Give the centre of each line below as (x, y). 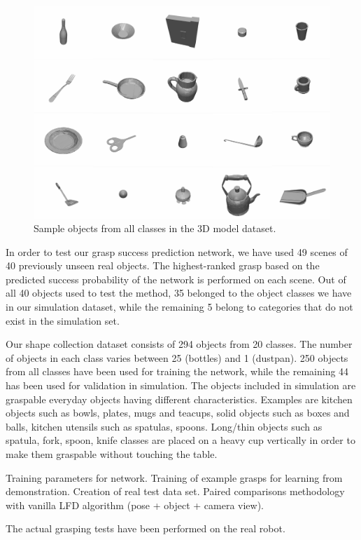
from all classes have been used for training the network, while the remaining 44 (177, 371)
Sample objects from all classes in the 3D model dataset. (155, 228)
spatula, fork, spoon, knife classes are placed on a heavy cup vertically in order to (180, 440)
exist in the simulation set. (63, 320)
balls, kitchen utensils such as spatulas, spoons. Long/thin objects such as (164, 426)
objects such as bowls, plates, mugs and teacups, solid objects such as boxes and (178, 413)
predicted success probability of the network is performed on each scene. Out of (176, 279)
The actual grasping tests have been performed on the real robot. (146, 528)
